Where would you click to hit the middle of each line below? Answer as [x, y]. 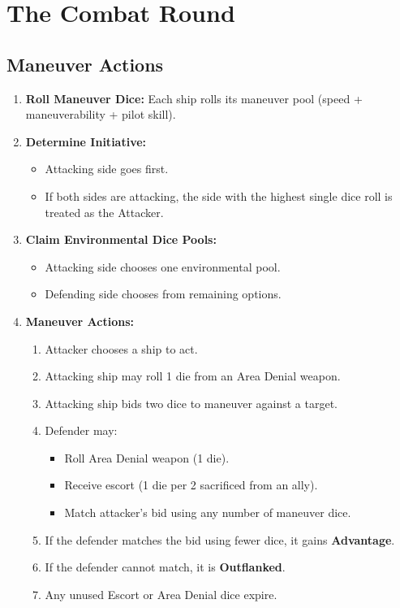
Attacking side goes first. [107, 169]
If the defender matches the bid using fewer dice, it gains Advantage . [220, 539]
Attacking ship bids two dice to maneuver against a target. [191, 403]
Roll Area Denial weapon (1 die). [147, 457]
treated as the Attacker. [104, 212]
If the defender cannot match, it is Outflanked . [165, 567]
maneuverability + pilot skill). [101, 114]
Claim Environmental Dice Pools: [121, 239]
